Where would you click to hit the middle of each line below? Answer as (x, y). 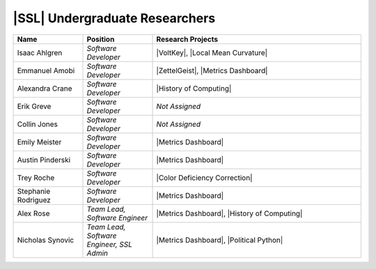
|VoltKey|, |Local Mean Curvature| (212, 52)
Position (101, 39)
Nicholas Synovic (46, 240)
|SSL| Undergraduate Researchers (114, 18)
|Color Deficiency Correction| (204, 178)
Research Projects (187, 39)
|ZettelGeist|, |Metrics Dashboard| (212, 70)
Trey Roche (36, 178)
